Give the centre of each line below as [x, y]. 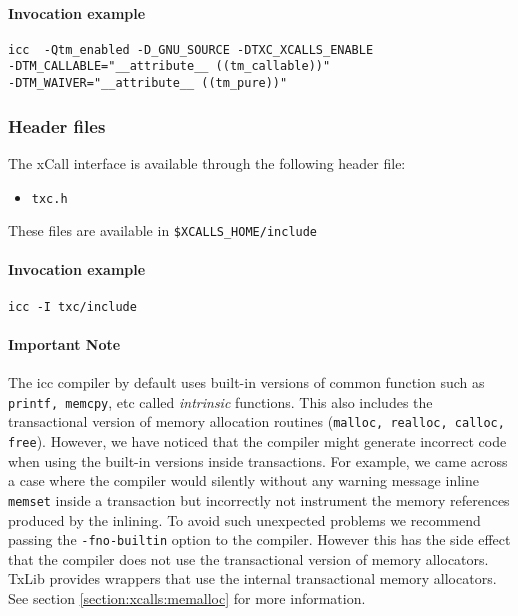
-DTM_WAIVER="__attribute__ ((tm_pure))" [148, 83]
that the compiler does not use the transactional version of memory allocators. [248, 558]
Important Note [64, 343]
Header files [57, 125]
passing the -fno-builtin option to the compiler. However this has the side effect [259, 539]
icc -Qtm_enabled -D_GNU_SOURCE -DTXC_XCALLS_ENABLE [191, 49]
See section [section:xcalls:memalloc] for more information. [187, 597]
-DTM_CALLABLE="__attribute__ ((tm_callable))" [169, 66]
